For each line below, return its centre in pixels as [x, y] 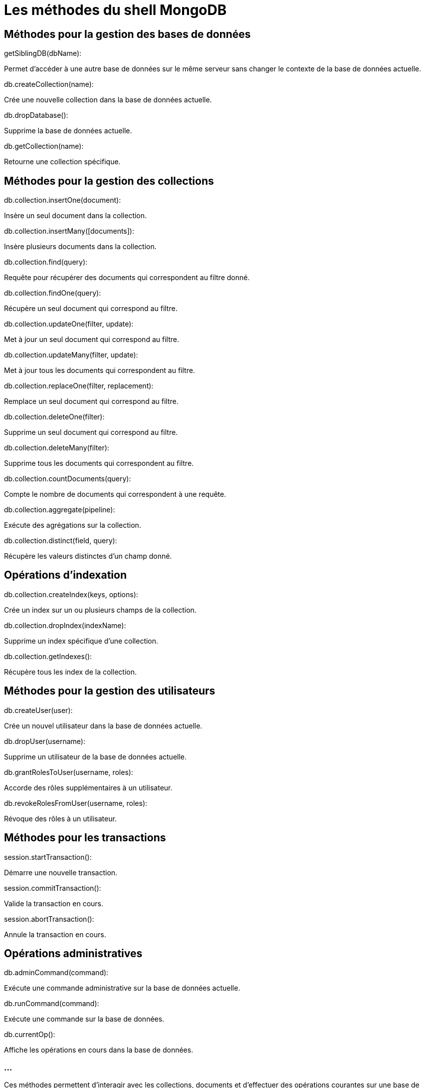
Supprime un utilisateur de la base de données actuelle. [96, 756]
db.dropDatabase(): [36, 115]
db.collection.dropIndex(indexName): [65, 625]
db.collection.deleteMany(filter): [57, 448]
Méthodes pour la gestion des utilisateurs [110, 691]
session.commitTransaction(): [53, 888]
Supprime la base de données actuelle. [68, 131]
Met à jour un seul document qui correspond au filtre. [92, 340]
